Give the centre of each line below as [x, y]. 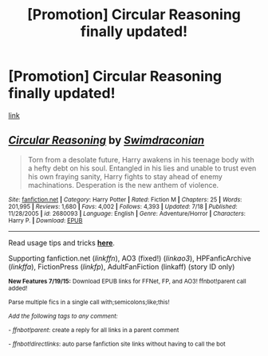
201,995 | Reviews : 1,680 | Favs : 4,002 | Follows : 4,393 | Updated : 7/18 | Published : [123, 206]
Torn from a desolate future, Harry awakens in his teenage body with [141, 159]
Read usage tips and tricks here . [62, 243]
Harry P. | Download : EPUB [45, 221]
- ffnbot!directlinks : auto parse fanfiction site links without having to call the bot [117, 344]
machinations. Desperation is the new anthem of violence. [123, 185]
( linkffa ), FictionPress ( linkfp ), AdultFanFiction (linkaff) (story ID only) [122, 266]
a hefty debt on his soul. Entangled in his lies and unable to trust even [142, 168]
